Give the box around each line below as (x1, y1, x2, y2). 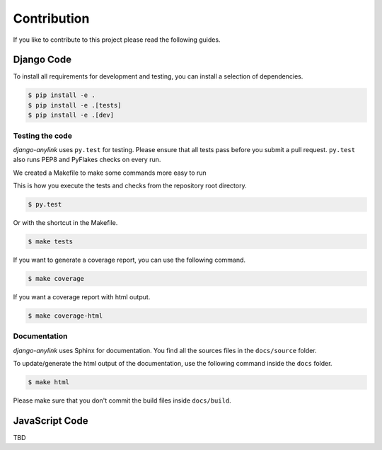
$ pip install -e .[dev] (28, 111, 115, 120)
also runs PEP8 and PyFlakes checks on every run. (13, 156, 161, 164)
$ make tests (28, 238, 74, 246)
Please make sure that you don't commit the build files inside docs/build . (13, 396, 231, 405)
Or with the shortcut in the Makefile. (13, 219, 118, 227)
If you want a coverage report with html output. (13, 293, 151, 301)
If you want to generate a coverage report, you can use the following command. (13, 255, 246, 265)
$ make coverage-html (28, 312, 103, 320)
